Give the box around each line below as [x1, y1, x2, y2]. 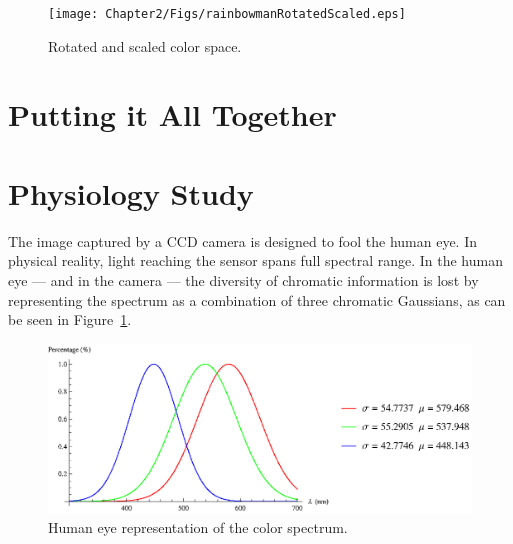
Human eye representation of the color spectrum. [48, 516, 348, 537]
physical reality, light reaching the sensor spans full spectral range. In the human [8, 250, 503, 271]
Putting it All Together [8, 94, 337, 135]
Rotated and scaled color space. [48, 35, 242, 56]
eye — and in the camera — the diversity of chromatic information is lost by [8, 269, 479, 290]
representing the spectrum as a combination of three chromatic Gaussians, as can [8, 289, 506, 310]
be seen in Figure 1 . [8, 309, 132, 330]
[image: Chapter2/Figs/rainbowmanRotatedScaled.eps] [48, 7, 406, 21]
